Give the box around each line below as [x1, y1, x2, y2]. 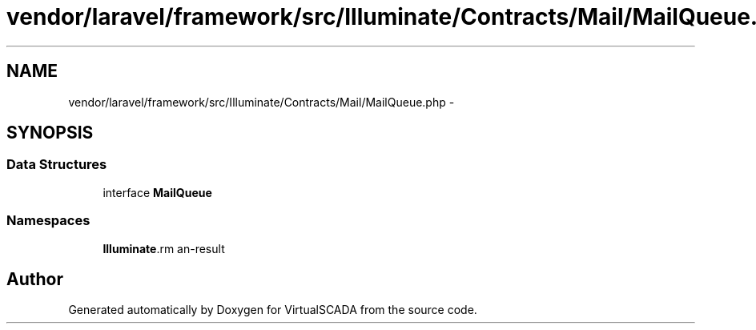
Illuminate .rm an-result [103, 241, 225, 256]
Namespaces [6, 212, 90, 229]
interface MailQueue [103, 185, 212, 199]
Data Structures [6, 156, 107, 173]
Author [6, 268, 63, 289]
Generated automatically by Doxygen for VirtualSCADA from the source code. [68, 303, 477, 317]
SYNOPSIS [6, 123, 94, 143]
